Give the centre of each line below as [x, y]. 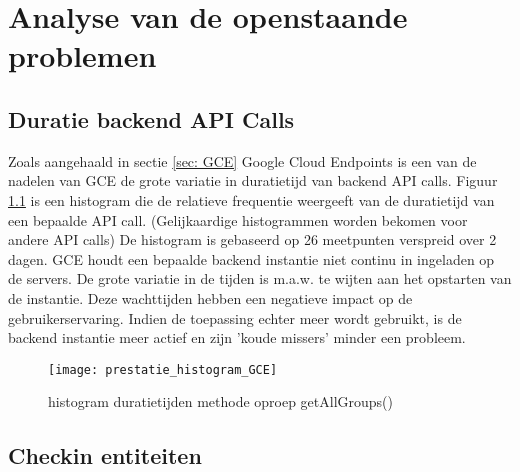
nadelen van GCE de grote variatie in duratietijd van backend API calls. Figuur [253, 180]
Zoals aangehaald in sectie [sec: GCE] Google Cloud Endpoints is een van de [242, 160]
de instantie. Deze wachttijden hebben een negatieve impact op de [210, 297]
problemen [82, 55]
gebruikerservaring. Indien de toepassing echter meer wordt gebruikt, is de [235, 317]
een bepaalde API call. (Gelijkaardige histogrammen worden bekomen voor [238, 219]
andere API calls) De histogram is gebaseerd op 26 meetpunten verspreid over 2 [252, 239]
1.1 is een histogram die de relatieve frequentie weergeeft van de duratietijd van [251, 199]
